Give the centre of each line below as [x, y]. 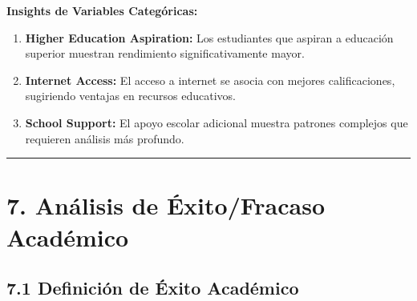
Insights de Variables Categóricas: [102, 10]
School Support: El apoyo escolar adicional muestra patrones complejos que [217, 122]
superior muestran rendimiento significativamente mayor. [165, 53]
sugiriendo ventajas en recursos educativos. [131, 96]
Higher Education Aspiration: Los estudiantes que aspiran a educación [209, 37]
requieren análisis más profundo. [105, 138]
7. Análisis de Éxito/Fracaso [166, 205]
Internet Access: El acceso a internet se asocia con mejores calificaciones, [210, 80]
